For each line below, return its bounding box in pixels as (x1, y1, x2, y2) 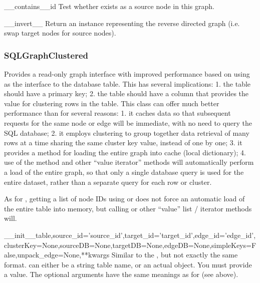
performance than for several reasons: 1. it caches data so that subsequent (4, 108, 231, 118)
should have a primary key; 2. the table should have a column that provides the (4, 88, 249, 99)
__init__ (4, 229, 36, 240)
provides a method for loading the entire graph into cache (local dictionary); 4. (4, 147, 246, 157)
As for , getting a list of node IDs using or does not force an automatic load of (4, 193, 245, 204)
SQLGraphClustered (4, 49, 88, 61)
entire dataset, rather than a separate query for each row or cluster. (4, 176, 212, 187)
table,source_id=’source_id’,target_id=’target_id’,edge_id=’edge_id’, (36, 229, 256, 240)
